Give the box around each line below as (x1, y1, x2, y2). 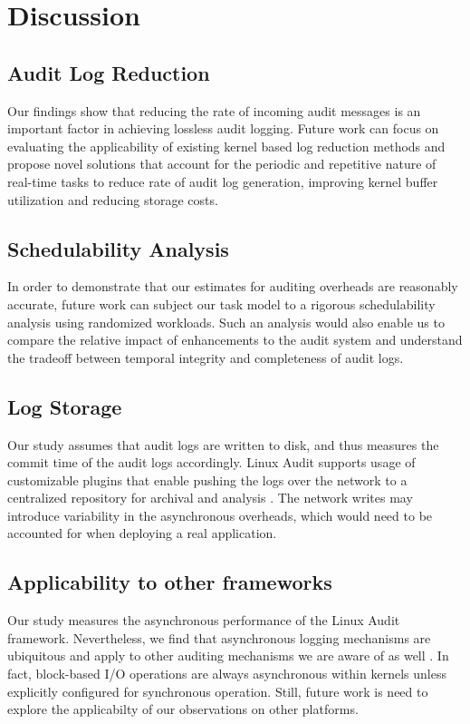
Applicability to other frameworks (7, 568, 332, 596)
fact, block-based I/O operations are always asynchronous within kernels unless (7, 664, 446, 683)
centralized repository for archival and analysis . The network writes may (7, 488, 413, 507)
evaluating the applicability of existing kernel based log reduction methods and (7, 136, 446, 155)
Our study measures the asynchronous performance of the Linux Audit (7, 611, 400, 630)
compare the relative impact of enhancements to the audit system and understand (7, 330, 463, 349)
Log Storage (7, 392, 122, 420)
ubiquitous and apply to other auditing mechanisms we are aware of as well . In (7, 646, 449, 665)
